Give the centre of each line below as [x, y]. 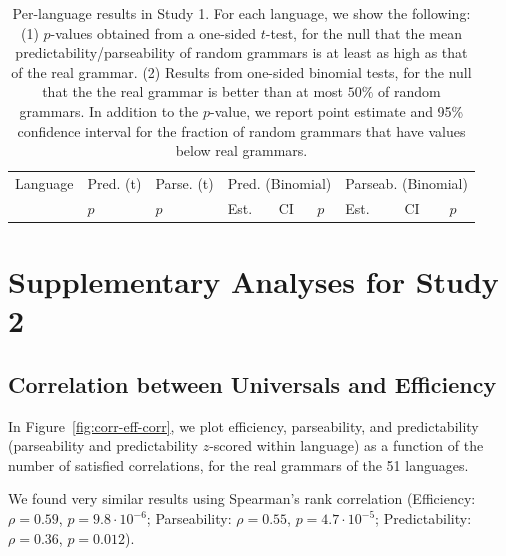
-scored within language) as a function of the [346, 445]
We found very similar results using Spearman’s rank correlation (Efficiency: [242, 498]
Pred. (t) [114, 183]
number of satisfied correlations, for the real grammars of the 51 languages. [238, 464]
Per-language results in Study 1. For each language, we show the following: [241, 13]
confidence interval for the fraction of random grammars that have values [241, 130]
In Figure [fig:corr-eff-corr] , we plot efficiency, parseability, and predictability [243, 425]
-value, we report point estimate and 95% [336, 110]
